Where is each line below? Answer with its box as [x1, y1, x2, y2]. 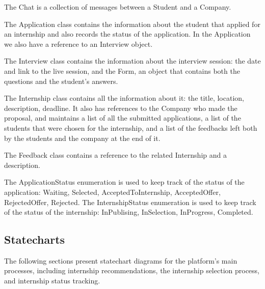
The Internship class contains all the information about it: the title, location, [4, 93, 244, 103]
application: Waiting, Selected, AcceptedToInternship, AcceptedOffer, [4, 186, 221, 197]
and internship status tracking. [4, 275, 100, 286]
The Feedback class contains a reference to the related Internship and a [4, 150, 227, 160]
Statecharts [4, 232, 65, 247]
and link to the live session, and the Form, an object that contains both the [4, 65, 240, 76]
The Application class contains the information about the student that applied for [4, 18, 260, 29]
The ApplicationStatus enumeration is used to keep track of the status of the [4, 177, 245, 187]
